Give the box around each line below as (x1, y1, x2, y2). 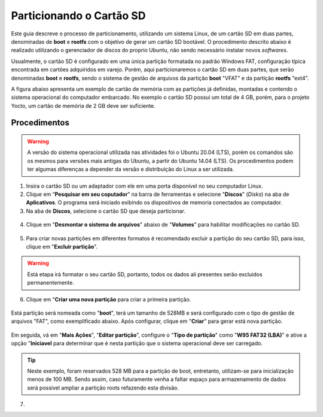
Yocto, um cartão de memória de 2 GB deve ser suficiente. (11, 102, 156, 109)
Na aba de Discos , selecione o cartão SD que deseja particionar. (26, 207, 185, 214)
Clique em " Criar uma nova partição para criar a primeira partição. (26, 295, 191, 303)
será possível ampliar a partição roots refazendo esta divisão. (27, 384, 179, 391)
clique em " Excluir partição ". (26, 243, 98, 250)
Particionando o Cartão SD (11, 9, 146, 22)
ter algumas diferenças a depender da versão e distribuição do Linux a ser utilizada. (27, 165, 234, 173)
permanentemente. (27, 279, 74, 286)
